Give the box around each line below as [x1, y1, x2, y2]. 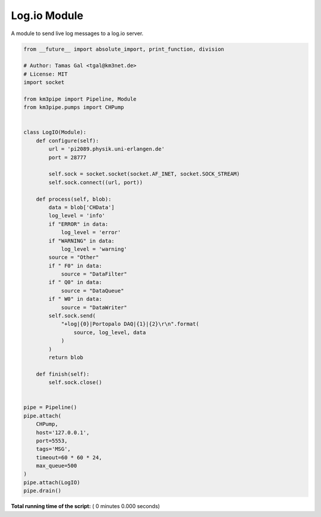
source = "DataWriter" [61, 304, 127, 311]
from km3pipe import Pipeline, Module [23, 95, 137, 102]
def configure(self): [36, 137, 99, 144]
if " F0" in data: [48, 262, 102, 269]
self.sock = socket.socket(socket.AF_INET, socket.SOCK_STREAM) [48, 170, 240, 177]
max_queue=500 [36, 462, 77, 469]
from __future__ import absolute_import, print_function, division [23, 45, 225, 52]
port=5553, [36, 437, 68, 444]
